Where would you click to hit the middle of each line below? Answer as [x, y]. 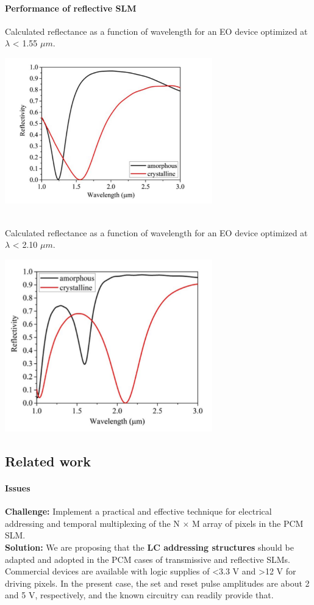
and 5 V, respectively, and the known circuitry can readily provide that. [139, 595]
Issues [18, 488]
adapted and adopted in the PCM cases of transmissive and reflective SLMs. [148, 559]
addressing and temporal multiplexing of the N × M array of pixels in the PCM [154, 523]
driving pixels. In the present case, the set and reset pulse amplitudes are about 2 [157, 583]
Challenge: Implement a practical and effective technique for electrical [138, 511]
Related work [48, 461]
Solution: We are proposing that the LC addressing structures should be [149, 547]
